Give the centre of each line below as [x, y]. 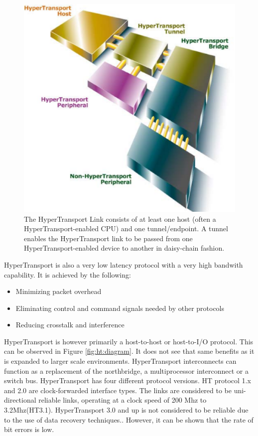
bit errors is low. [29, 429]
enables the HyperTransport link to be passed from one [108, 238]
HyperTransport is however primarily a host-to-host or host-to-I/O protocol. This [129, 341]
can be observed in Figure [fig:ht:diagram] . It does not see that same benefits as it [129, 351]
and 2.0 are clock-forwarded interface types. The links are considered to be [118, 390]
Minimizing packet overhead [59, 291]
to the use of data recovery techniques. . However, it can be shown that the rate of [129, 419]
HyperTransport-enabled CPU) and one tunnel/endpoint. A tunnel [126, 228]
